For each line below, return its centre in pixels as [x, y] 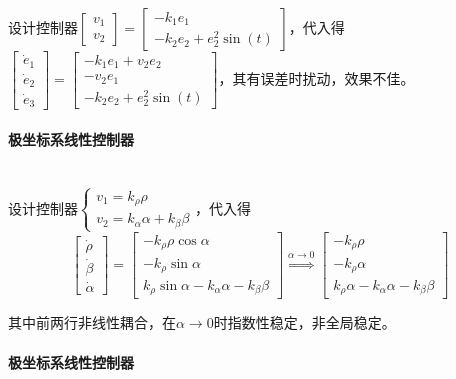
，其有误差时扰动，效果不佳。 [316, 78]
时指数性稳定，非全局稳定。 [304, 322]
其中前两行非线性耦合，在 [92, 322]
